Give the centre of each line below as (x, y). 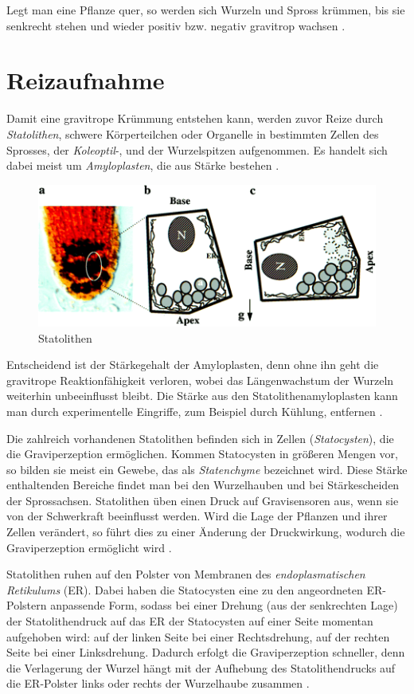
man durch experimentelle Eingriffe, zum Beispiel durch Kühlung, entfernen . (195, 411)
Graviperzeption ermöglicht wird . (89, 547)
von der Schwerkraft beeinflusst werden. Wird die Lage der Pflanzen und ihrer (197, 516)
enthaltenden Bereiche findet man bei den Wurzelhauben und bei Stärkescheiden (203, 485)
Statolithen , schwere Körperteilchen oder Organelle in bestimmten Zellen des (193, 133)
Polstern (27, 605)
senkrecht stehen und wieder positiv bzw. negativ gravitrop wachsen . (176, 25)
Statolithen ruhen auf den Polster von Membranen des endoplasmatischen (186, 574)
